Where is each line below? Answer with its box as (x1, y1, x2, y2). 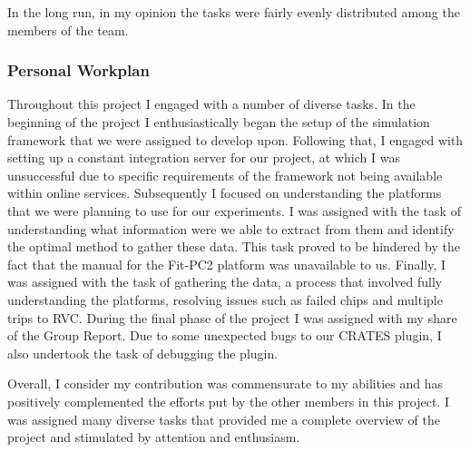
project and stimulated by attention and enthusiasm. (7, 427, 300, 447)
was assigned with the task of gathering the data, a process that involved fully (7, 272, 443, 291)
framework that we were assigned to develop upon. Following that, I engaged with (7, 130, 464, 149)
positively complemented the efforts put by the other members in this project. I (7, 391, 449, 410)
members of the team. (7, 20, 129, 39)
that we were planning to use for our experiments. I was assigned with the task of (7, 201, 461, 220)
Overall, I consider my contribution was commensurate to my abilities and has (7, 374, 444, 393)
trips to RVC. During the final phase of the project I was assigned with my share (7, 308, 457, 327)
